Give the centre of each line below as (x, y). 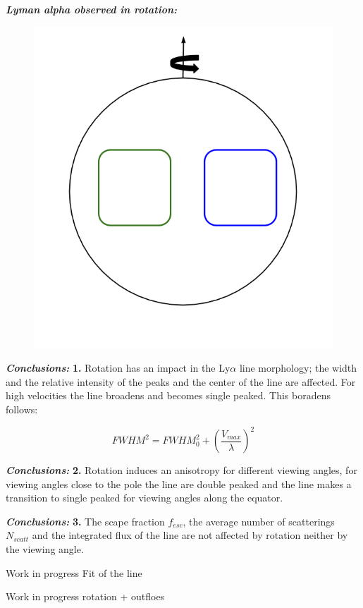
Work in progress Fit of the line (74, 572)
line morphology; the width (298, 368)
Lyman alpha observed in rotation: (91, 9)
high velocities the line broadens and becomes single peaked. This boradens (168, 395)
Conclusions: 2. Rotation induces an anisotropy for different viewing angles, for (181, 470)
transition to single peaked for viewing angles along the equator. (144, 498)
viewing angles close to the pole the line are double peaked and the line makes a (179, 484)
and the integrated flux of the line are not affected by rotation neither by (190, 535)
